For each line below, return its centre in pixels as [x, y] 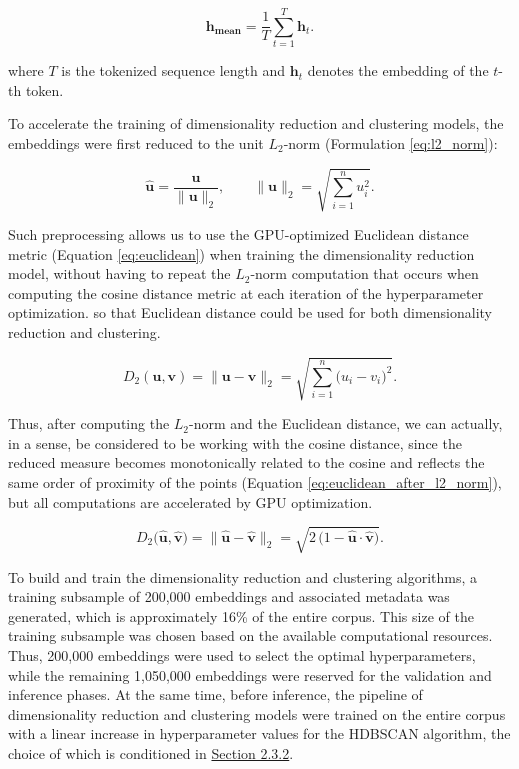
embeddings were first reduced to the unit [136, 142]
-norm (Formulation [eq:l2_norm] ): [390, 142]
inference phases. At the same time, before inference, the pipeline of [215, 694]
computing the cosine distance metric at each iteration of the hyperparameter [246, 292]
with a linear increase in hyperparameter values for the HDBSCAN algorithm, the [259, 733]
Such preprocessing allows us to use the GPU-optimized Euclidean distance [238, 234]
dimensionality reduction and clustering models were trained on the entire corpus [257, 713]
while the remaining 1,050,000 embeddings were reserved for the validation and [250, 674]
